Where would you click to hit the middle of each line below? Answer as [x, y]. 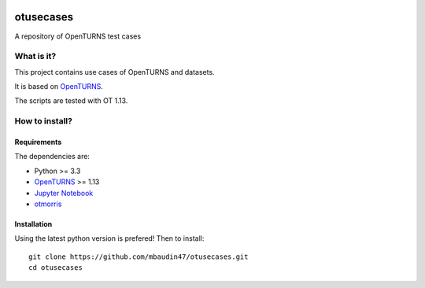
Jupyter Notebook [64, 193]
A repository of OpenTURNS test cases [78, 36]
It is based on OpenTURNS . [59, 87]
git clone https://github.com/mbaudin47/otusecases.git [139, 257]
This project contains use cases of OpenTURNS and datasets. [115, 72]
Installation [33, 223]
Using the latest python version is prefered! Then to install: [109, 238]
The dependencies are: [52, 157]
